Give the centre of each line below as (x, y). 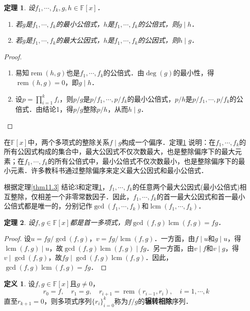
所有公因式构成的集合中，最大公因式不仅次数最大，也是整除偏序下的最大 (119, 151)
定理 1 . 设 (19, 7)
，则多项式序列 (68, 301)
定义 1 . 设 (19, 283)
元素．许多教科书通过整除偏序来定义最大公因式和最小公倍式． (109, 170)
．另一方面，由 (170, 248)
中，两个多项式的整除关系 (69, 142)
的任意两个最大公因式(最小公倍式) (186, 186)
